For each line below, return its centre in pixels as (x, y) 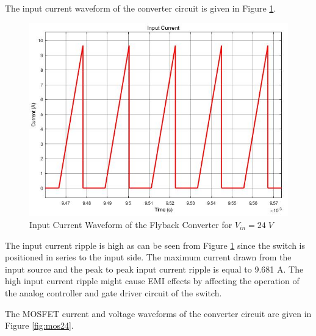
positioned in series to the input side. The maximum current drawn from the (148, 257)
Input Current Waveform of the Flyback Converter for (131, 224)
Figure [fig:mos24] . (39, 325)
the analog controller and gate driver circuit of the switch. (113, 292)
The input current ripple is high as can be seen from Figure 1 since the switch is (155, 245)
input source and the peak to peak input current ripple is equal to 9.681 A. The (154, 269)
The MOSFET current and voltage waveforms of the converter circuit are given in (158, 313)
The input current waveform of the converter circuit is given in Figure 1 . (141, 8)
